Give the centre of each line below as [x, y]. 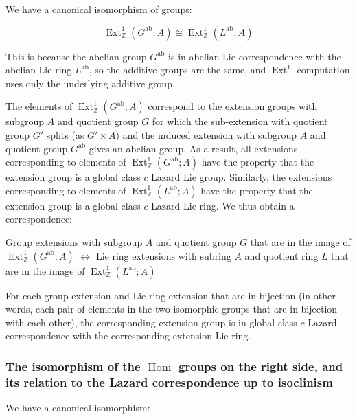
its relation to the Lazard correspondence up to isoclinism [169, 382]
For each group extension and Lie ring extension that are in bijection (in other [171, 295]
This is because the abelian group [76, 56]
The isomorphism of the [73, 366]
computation [323, 70]
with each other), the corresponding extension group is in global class [151, 322]
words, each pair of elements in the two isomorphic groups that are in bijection [172, 309]
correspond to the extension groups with [233, 106]
